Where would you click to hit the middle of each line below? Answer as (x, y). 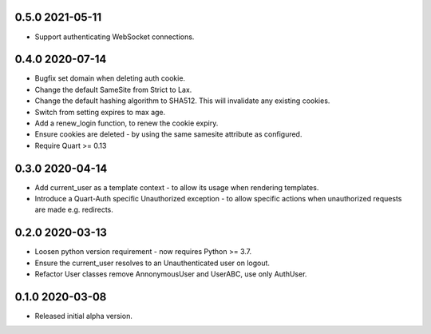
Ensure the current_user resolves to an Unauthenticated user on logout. (152, 263)
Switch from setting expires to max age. (100, 112)
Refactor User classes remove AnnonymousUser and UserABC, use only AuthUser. (171, 274)
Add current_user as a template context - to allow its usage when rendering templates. (177, 187)
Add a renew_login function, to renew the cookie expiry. (127, 123)
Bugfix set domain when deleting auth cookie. (110, 78)
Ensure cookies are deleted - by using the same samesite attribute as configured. (168, 134)
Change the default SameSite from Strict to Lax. (113, 89)
